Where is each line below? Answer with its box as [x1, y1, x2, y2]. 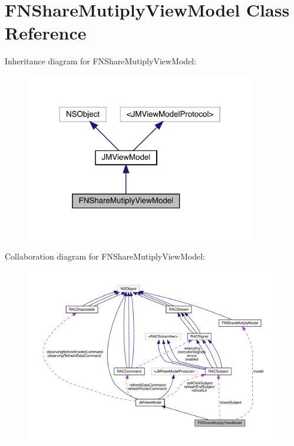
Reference [5, 21, 87, 45]
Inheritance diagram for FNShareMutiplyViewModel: [5, 55, 197, 67]
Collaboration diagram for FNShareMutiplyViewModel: [5, 250, 205, 263]
